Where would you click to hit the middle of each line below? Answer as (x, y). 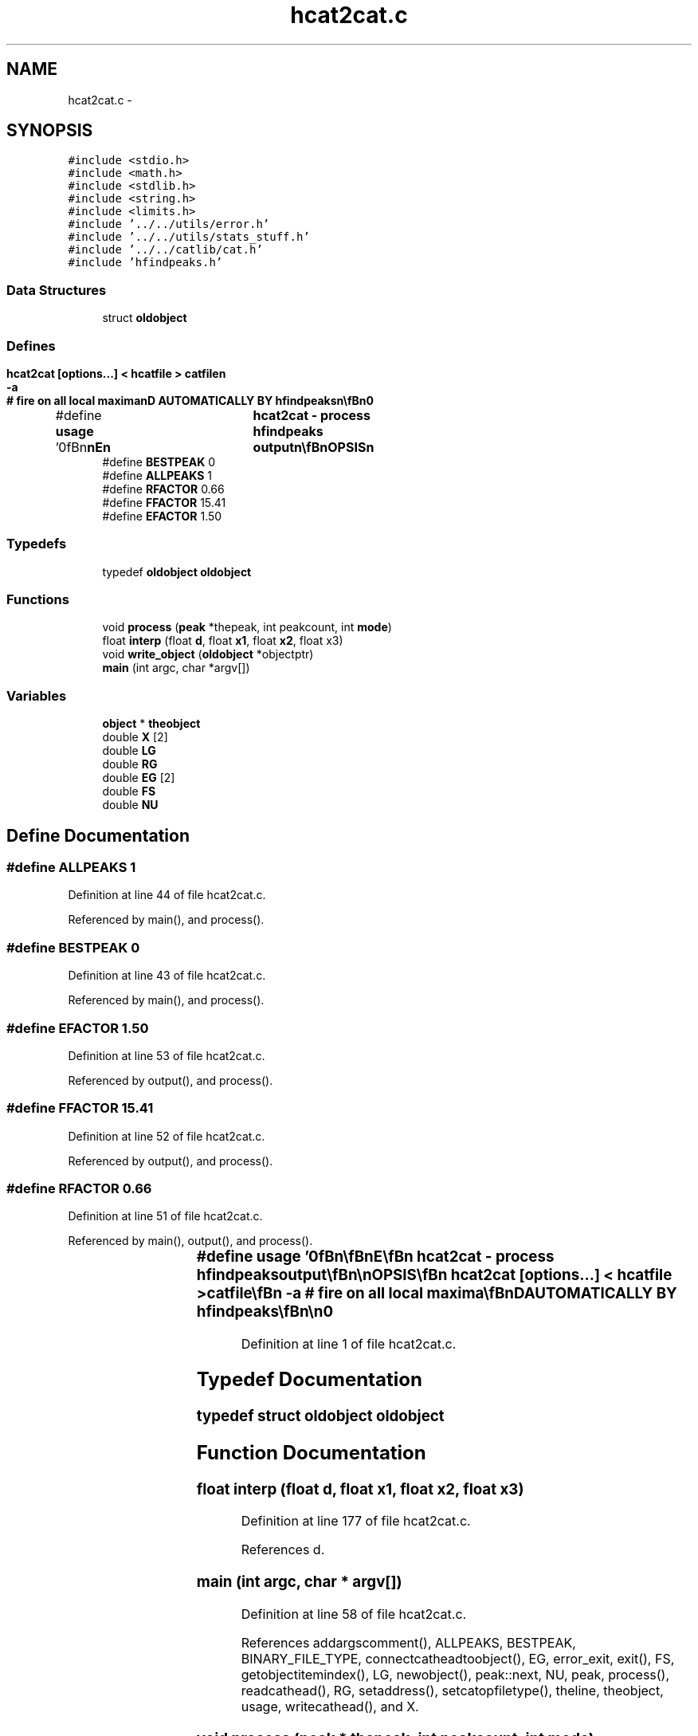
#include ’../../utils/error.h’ (169, 224)
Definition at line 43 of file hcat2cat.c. (167, 976)
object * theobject (151, 724)
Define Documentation (98, 835)
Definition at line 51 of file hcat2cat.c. (165, 1216)
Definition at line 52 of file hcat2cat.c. (167, 1136)
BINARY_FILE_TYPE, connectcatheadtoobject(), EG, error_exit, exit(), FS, (458, 1658)
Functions (38, 600)
